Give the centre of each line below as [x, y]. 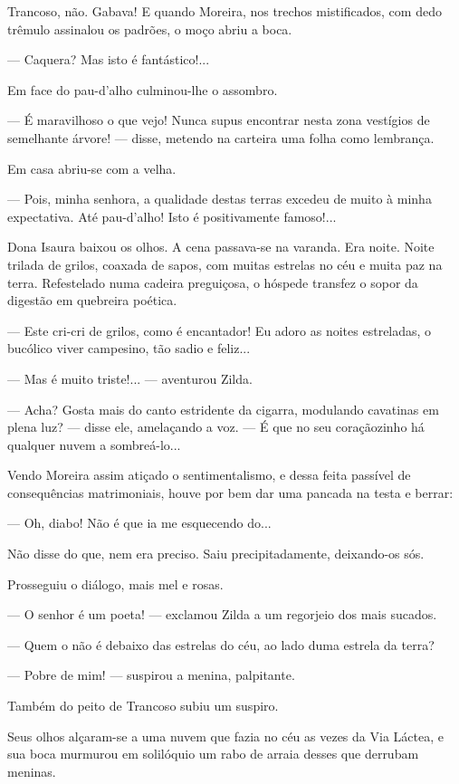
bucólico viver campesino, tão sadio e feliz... [129, 348]
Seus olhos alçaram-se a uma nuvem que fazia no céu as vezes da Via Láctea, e [225, 736]
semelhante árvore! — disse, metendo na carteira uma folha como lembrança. [221, 137]
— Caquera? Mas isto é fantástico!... [109, 59]
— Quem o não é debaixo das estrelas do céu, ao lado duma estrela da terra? [221, 644]
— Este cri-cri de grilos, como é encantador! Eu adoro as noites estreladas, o [220, 330]
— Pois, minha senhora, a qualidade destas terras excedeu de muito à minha [220, 199]
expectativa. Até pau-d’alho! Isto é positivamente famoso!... [172, 216]
